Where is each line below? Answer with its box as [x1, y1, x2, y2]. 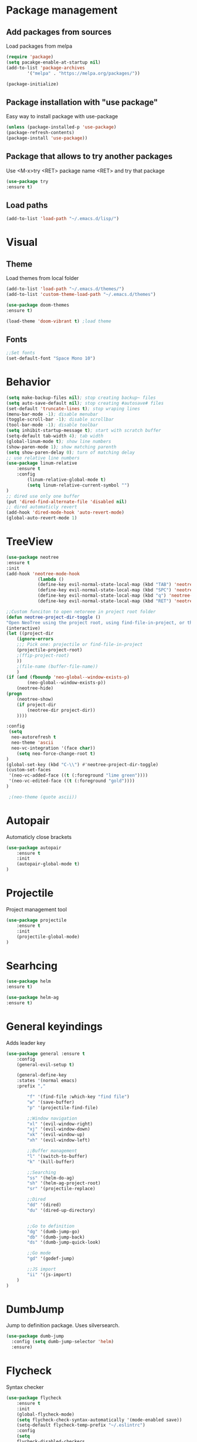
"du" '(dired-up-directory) [27, 1207, 96, 1213]
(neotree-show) [16, 696, 54, 702]
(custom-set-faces [6, 767, 51, 773]
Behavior [6, 375, 51, 389]
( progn [6, 691, 22, 697]
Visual [6, 236, 38, 249]
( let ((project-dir [6, 631, 54, 637]
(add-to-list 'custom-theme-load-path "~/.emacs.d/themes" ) [6, 291, 157, 297]
